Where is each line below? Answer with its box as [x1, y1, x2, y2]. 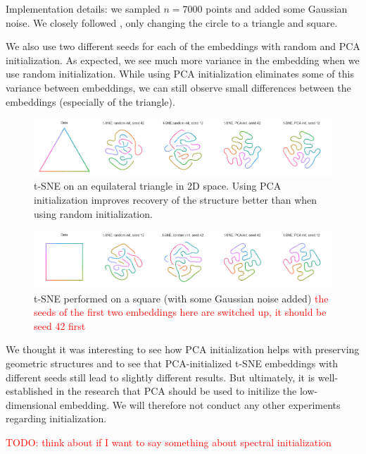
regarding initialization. [6, 411, 107, 426]
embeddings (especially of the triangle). [6, 94, 175, 109]
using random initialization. [34, 206, 153, 221]
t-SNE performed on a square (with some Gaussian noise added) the [34, 290, 329, 305]
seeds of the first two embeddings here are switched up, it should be [34, 305, 327, 319]
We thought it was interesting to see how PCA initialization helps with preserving [6, 342, 360, 357]
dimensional [6, 397, 57, 412]
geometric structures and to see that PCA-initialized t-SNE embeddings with [6, 355, 339, 370]
